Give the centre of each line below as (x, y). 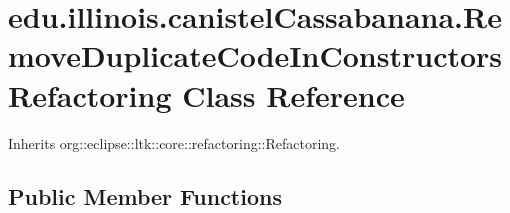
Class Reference (293, 94)
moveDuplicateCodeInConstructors (255, 55)
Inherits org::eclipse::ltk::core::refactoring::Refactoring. (174, 142)
